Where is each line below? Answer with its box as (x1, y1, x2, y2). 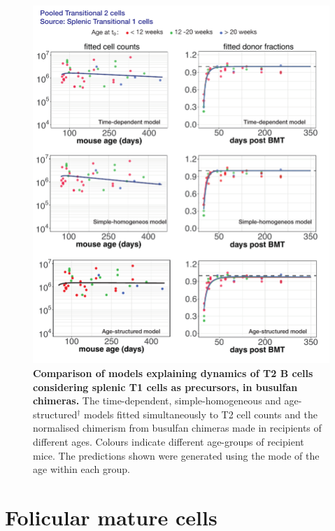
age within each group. (33, 462, 130, 476)
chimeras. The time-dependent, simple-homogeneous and (33, 393, 281, 408)
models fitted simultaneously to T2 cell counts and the (83, 406, 318, 421)
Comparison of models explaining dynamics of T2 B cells (33, 365, 313, 380)
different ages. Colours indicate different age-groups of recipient (33, 434, 304, 448)
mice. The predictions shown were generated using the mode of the (33, 448, 320, 462)
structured (33, 406, 78, 421)
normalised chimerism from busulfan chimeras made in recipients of (33, 420, 322, 435)
